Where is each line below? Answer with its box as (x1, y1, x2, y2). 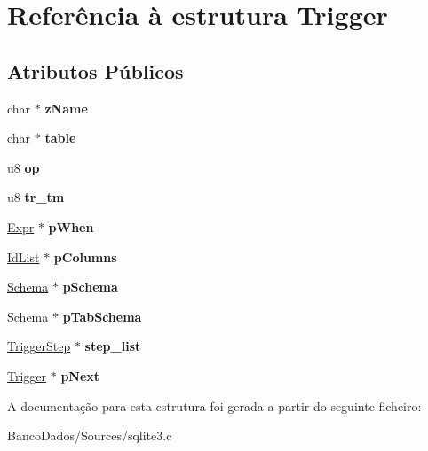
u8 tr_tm (7, 188, 65, 206)
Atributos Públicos (7, 57, 184, 84)
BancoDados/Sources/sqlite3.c (7, 426, 172, 445)
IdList (7, 247, 40, 266)
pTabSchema (62, 307, 142, 325)
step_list (84, 337, 141, 355)
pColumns (53, 247, 117, 266)
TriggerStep (7, 337, 71, 355)
